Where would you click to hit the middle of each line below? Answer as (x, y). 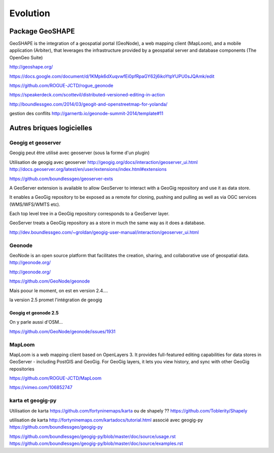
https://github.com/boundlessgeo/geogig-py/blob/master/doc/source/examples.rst (96, 443)
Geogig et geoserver (35, 143)
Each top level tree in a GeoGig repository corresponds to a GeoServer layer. (89, 214)
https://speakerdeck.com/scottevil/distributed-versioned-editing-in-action (87, 95)
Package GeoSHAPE (42, 31)
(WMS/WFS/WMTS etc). (35, 204)
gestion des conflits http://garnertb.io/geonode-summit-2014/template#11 (86, 114)
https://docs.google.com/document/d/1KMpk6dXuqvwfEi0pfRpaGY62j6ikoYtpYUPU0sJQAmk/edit (112, 76)
